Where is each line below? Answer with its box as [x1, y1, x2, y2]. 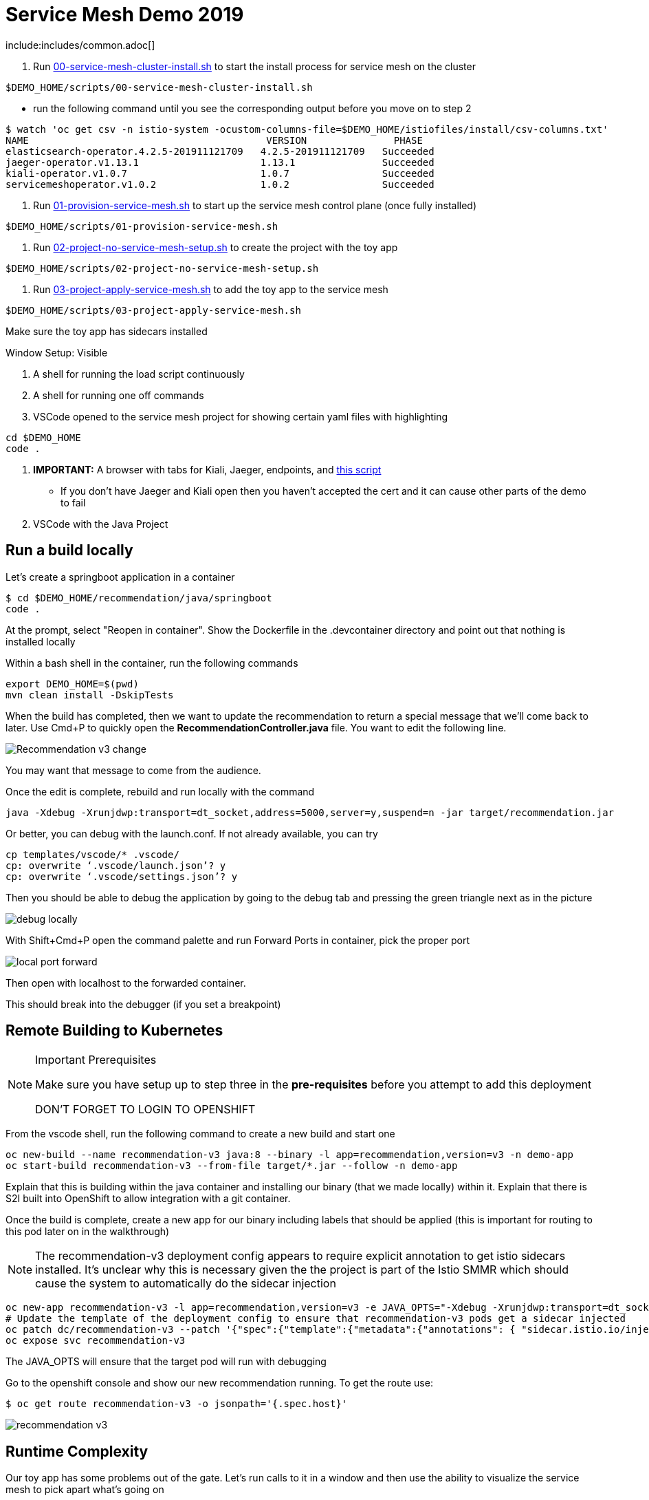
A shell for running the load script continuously [33, 367, 245, 380]
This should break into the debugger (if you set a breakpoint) [5, 998, 281, 1010]
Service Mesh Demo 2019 [5, 3, 244, 26]
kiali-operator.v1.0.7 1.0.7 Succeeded [5, 167, 434, 179]
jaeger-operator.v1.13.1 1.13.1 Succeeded [5, 156, 434, 168]
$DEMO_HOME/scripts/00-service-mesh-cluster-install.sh [5, 81, 313, 93]
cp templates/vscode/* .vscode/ [5, 848, 179, 860]
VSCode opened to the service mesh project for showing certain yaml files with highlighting [33, 410, 448, 422]
